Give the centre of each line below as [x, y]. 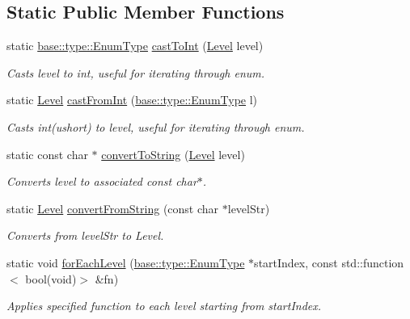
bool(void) [51, 278]
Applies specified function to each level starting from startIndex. [164, 306]
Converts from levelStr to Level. [85, 235]
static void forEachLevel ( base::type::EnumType [126, 262]
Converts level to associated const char [102, 181]
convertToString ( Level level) [173, 154]
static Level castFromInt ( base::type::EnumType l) [132, 100]
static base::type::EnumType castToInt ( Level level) [135, 46]
